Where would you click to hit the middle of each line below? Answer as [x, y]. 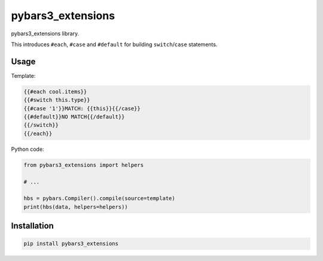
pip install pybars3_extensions [71, 244]
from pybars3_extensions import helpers [83, 165]
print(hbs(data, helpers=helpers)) [76, 207]
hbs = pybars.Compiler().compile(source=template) [100, 198]
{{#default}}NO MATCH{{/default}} [74, 117]
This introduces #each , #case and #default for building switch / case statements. [114, 44]
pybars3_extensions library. [45, 34]
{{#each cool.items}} [55, 92]
